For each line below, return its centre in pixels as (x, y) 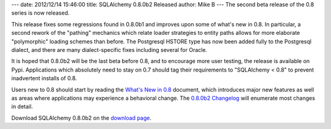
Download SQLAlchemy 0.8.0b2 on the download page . (81, 118)
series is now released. (40, 13)
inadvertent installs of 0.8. (44, 78)
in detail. (22, 106)
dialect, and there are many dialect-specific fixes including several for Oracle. (109, 50)
